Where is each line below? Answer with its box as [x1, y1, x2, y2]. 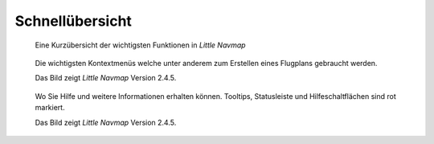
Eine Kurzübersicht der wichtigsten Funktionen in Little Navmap [35, 40, 246, 50]
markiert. [35, 103, 65, 113]
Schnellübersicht [14, 12, 133, 30]
